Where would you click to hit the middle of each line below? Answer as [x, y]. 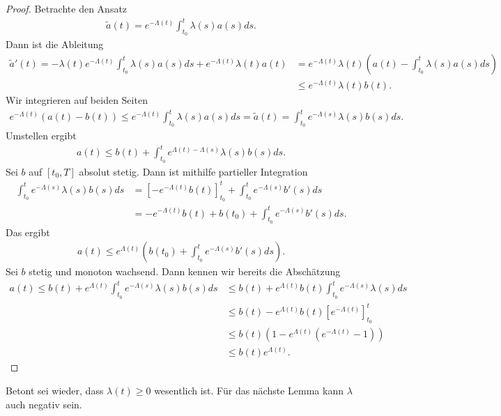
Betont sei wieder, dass [55, 391]
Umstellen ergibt [41, 136]
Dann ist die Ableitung [55, 44]
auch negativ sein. [44, 404]
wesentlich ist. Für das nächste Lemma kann [249, 391]
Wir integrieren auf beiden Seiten [77, 100]
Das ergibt [28, 232]
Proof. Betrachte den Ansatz [67, 8]
